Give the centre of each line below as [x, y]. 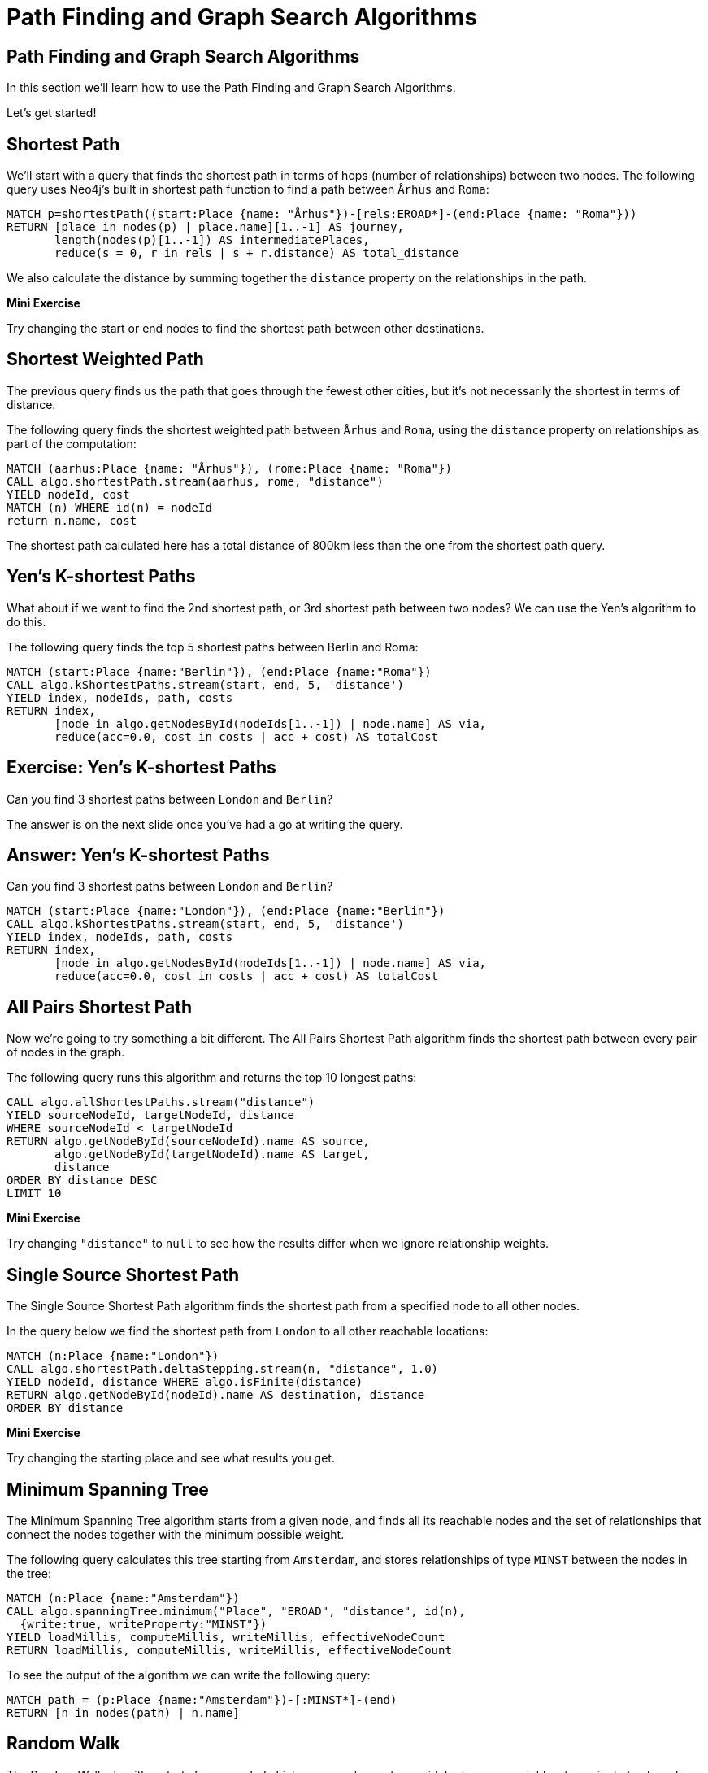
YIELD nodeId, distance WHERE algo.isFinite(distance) [185, 1382]
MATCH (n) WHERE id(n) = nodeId [109, 507]
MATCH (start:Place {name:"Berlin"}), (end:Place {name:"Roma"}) [219, 671]
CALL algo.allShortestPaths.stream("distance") [161, 1102]
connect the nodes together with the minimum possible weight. [176, 1534]
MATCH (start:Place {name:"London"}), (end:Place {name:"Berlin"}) [226, 911]
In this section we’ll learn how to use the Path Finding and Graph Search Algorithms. [231, 88]
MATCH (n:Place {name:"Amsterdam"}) [123, 1598]
